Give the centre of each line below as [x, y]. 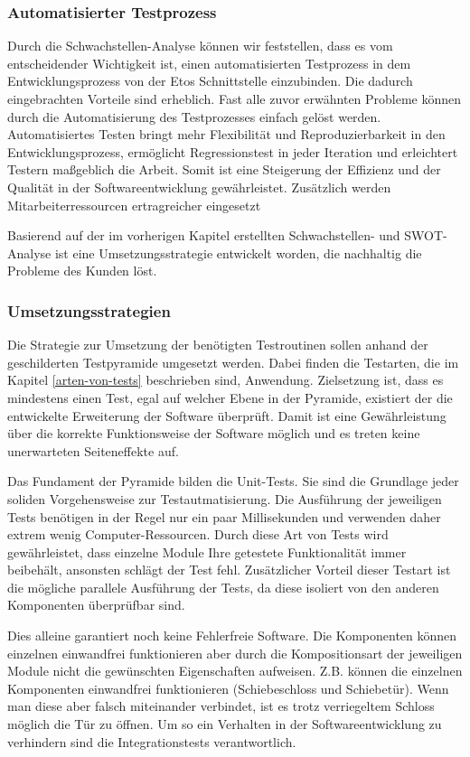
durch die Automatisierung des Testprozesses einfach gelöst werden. [194, 116]
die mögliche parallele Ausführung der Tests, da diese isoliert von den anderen [223, 587]
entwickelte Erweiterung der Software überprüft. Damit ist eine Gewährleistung [227, 415]
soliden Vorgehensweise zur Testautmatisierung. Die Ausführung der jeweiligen [225, 498]
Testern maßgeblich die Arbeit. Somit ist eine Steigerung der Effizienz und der [224, 169]
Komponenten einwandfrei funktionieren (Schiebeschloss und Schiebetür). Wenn [228, 688]
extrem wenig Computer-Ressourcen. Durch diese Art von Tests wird [198, 534]
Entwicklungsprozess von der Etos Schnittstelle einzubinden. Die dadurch [210, 81]
